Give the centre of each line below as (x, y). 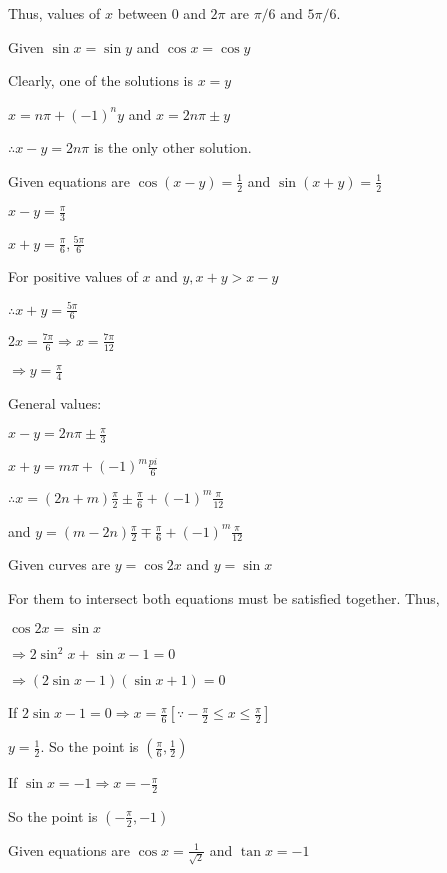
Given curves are (59, 564)
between (142, 13)
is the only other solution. (172, 147)
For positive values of (73, 276)
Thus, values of (54, 13)
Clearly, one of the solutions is (100, 80)
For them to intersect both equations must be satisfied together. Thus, (224, 597)
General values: (55, 403)
